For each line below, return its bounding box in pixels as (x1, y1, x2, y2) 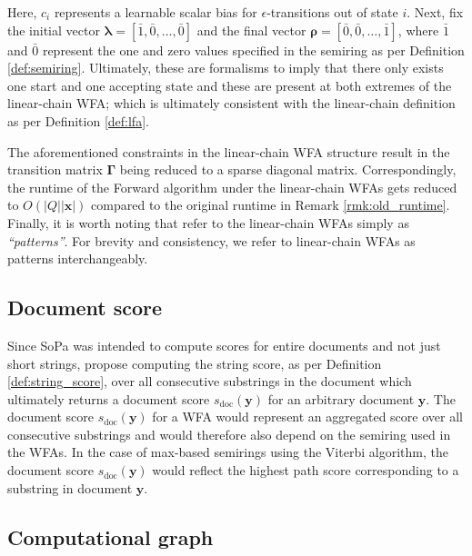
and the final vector (196, 20, 306, 39)
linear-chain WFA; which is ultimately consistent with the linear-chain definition (7, 94, 456, 113)
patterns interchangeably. (7, 249, 148, 268)
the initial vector (7, 20, 100, 39)
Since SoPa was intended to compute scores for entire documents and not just (7, 335, 441, 354)
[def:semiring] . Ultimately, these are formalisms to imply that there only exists (7, 58, 444, 77)
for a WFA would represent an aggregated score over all (152, 407, 463, 426)
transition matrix (7, 160, 103, 179)
